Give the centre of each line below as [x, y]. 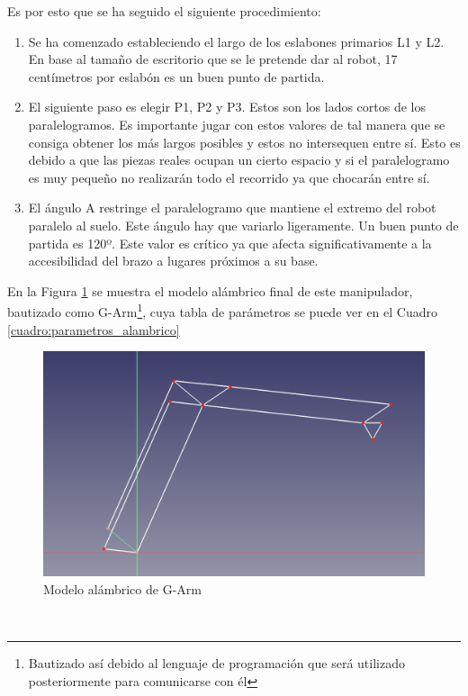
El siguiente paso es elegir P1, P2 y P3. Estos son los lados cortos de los [227, 107]
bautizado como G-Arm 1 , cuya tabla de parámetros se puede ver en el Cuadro [222, 310]
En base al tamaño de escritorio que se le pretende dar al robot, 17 [213, 59]
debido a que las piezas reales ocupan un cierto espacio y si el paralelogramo [239, 160]
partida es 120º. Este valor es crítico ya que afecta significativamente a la [230, 243]
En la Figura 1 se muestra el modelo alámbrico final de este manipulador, [210, 290]
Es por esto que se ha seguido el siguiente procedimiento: [164, 11]
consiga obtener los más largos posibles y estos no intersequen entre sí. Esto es [244, 142]
